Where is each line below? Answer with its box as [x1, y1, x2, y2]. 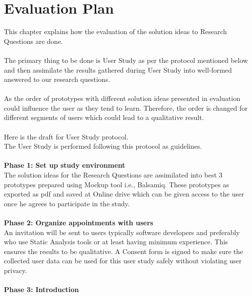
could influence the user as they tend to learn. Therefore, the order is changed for [4, 102, 248, 113]
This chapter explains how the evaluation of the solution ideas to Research [4, 26, 227, 37]
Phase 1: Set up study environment [4, 160, 126, 170]
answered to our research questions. [4, 74, 110, 84]
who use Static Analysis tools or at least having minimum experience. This [4, 237, 228, 247]
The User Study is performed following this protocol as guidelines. [4, 141, 202, 151]
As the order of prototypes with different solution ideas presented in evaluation [4, 93, 240, 103]
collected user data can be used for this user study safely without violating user [4, 256, 242, 266]
